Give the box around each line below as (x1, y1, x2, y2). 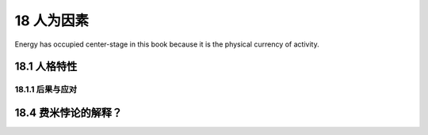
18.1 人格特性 (14, 60, 78, 73)
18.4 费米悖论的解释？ (14, 106, 123, 119)
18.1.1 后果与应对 (14, 84, 78, 95)
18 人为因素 (14, 12, 89, 29)
